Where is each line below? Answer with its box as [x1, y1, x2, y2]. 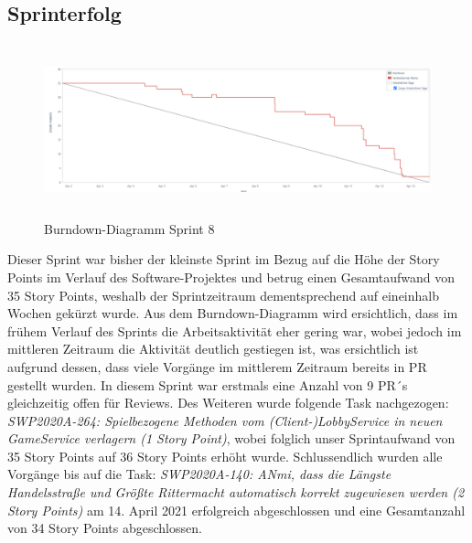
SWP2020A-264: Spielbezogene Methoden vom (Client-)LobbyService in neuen [7, 410, 443, 430]
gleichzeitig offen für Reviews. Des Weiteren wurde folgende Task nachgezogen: [7, 393, 449, 412]
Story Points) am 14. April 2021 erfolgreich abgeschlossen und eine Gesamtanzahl [7, 500, 466, 519]
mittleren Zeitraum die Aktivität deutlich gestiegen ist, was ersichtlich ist [7, 339, 419, 358]
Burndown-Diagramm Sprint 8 [44, 218, 215, 238]
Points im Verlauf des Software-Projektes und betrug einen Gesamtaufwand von [7, 267, 456, 286]
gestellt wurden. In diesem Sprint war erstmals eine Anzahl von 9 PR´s [7, 375, 408, 394]
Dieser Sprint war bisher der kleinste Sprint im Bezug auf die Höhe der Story [7, 250, 440, 269]
